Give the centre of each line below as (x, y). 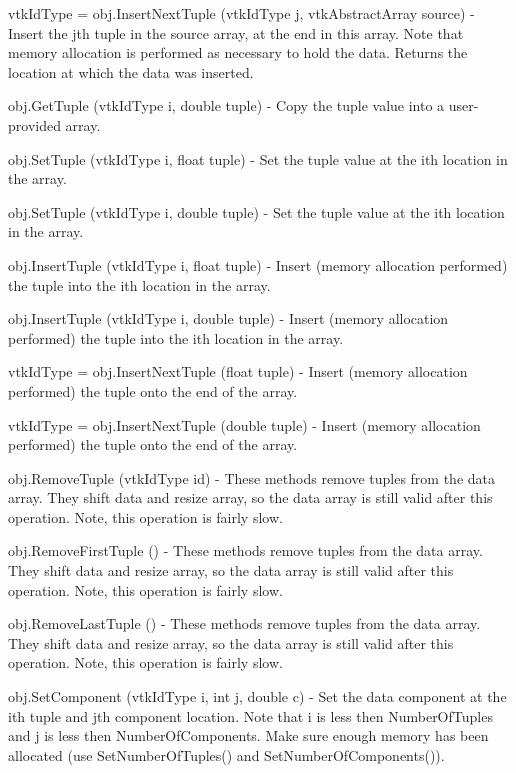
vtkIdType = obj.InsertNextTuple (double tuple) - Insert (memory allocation (244, 424)
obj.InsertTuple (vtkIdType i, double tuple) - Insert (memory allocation (228, 318)
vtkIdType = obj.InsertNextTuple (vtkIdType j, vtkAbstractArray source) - (241, 13)
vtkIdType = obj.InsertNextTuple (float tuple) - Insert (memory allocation (238, 371)
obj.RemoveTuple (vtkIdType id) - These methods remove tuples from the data (251, 477)
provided (34, 124)
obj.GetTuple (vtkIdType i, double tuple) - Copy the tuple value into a (226, 105)
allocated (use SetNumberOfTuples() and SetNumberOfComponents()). (226, 754)
